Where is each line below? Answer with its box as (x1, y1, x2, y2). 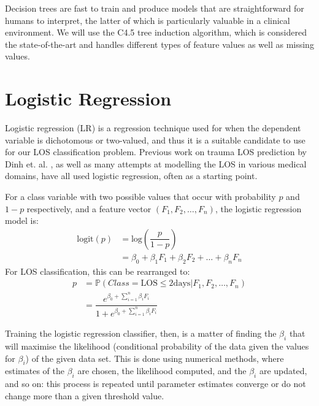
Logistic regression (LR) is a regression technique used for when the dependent (5, 121, 301, 134)
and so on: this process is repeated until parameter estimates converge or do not (5, 377, 306, 390)
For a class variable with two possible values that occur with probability (5, 190, 276, 203)
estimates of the (5, 364, 64, 377)
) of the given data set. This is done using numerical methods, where (25, 351, 284, 364)
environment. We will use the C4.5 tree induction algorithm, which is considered (5, 26, 307, 39)
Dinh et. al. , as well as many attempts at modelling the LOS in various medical (5, 157, 307, 170)
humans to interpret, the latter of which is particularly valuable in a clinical (5, 13, 290, 26)
